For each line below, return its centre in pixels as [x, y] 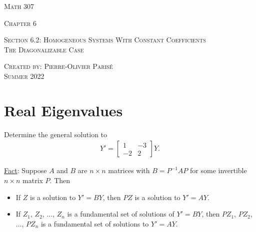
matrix [33, 180]
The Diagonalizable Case [44, 49]
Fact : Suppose [25, 170]
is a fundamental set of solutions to [95, 223]
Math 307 [19, 6]
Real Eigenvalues [63, 110]
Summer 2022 [24, 76]
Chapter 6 [20, 23]
